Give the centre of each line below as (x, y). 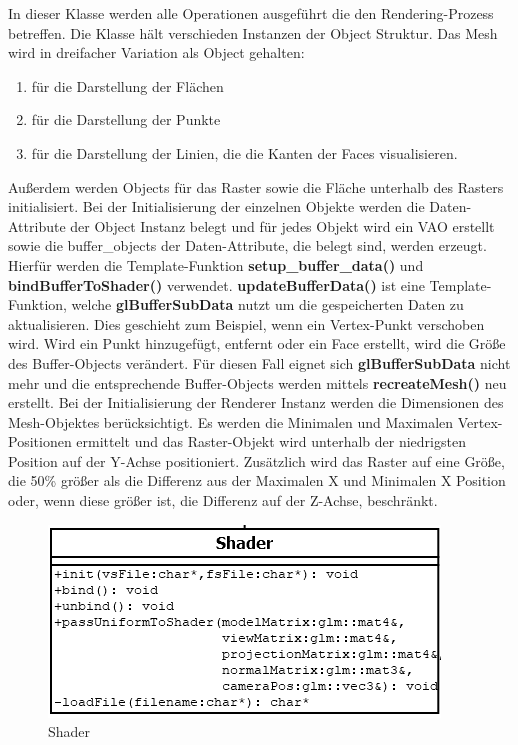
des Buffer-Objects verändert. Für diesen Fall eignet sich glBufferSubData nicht (259, 362)
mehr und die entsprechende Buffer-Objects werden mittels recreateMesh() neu (257, 382)
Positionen (40, 441)
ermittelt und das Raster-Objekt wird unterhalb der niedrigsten (271, 441)
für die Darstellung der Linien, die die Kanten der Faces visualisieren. (244, 152)
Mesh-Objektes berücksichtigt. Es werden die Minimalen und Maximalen (231, 421)
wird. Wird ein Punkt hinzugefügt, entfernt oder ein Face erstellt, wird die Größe (257, 343)
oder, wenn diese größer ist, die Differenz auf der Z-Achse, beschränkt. (223, 500)
